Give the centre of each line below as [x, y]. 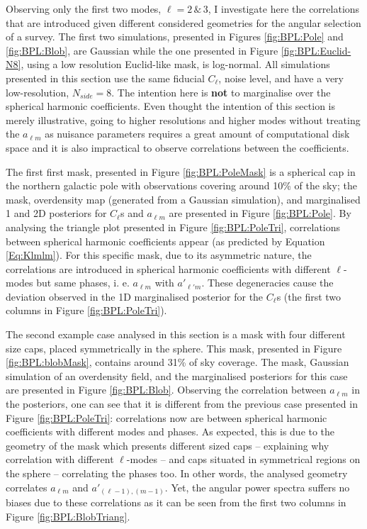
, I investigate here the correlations [284, 9]
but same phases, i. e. [83, 283]
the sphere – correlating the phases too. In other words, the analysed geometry [177, 473]
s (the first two [309, 296]
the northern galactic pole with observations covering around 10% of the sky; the [181, 185]
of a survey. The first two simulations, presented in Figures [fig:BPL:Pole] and [175, 37]
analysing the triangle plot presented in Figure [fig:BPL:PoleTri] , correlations [173, 227]
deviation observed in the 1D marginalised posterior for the [135, 296]
